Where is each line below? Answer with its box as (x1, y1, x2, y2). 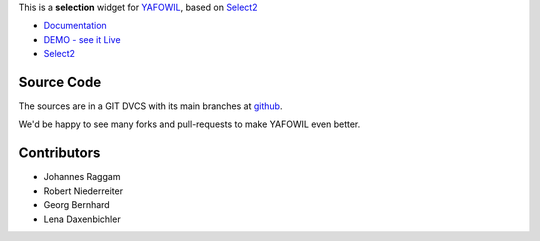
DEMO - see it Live (43, 33, 121, 45)
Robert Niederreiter (43, 185, 124, 197)
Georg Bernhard (43, 199, 110, 211)
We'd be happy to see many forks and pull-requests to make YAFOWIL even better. (18, 118, 361, 130)
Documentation (43, 20, 107, 32)
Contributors (18, 145, 101, 162)
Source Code (18, 73, 102, 90)
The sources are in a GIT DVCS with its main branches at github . (18, 100, 283, 112)
